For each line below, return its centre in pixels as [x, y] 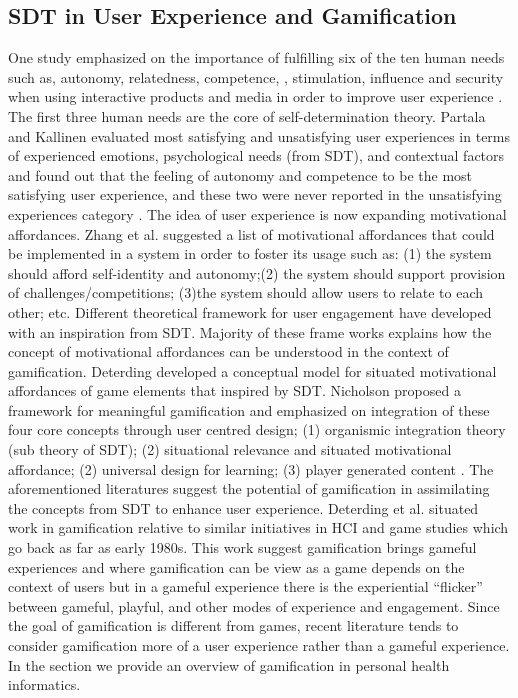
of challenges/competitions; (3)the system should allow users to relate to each [246, 292]
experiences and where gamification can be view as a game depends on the [236, 566]
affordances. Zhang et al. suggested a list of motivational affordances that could [251, 233]
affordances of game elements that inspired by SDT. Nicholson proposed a [234, 390]
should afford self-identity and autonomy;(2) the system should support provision [257, 272]
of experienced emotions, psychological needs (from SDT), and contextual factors [256, 155]
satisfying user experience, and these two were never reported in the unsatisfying [255, 194]
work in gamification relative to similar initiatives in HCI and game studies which [258, 527]
